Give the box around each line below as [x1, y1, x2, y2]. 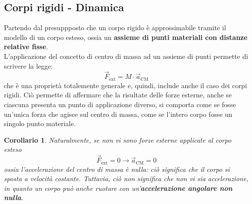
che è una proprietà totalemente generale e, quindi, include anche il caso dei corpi [4, 80, 247, 90]
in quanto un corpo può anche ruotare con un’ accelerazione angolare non [4, 183, 233, 193]
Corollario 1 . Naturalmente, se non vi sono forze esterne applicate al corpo [4, 134, 232, 145]
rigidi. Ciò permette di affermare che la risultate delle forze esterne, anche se [4, 90, 232, 100]
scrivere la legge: [4, 60, 53, 71]
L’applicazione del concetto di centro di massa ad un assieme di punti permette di [4, 51, 248, 61]
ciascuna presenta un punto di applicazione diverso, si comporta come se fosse [4, 99, 236, 110]
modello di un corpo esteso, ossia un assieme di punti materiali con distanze [4, 32, 248, 42]
